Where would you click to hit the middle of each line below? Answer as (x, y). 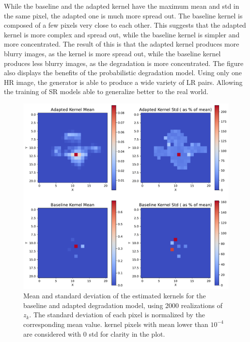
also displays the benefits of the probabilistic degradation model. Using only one (123, 73)
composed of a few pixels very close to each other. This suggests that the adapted (125, 25)
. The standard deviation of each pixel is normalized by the (117, 315)
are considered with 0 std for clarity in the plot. (94, 334)
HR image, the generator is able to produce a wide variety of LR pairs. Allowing (123, 82)
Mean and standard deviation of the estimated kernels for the (115, 296)
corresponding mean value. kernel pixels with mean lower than (116, 324)
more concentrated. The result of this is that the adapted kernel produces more (122, 44)
